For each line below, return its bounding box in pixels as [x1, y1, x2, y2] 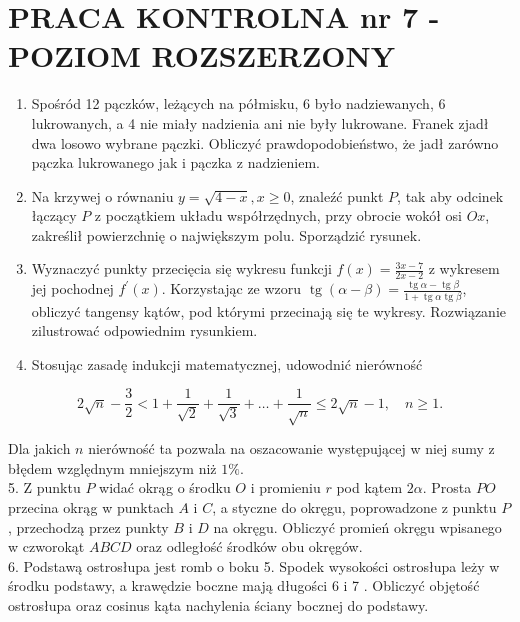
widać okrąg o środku [99, 477, 231, 498]
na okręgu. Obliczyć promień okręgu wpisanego [213, 516, 502, 537]
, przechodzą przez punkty [8, 516, 169, 537]
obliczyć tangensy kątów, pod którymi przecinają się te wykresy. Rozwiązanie [31, 300, 506, 321]
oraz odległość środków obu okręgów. [136, 536, 363, 557]
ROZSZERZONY [151, 35, 396, 76]
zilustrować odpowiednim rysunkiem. [31, 320, 258, 341]
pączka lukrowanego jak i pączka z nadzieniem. [31, 152, 320, 173]
